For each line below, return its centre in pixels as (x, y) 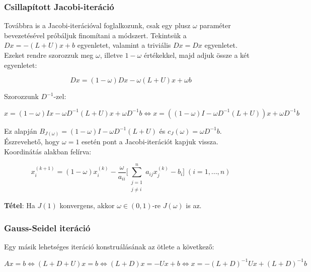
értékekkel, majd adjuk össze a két (197, 55)
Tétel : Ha (20, 205)
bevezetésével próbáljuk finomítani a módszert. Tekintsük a (95, 35)
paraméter (215, 25)
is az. (194, 205)
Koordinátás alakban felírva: (48, 151)
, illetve (111, 55)
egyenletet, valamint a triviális (124, 45)
